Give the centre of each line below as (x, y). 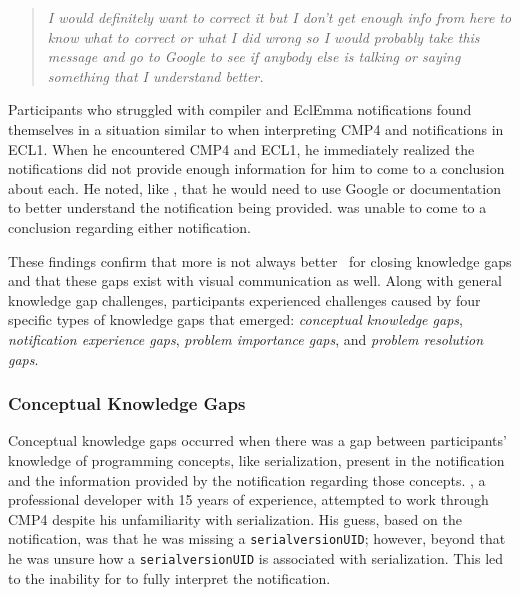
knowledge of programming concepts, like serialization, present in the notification (256, 459)
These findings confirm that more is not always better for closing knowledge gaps (260, 260)
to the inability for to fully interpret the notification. (169, 577)
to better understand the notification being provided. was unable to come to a (247, 207)
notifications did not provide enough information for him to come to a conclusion (256, 168)
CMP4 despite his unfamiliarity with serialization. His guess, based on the (235, 518)
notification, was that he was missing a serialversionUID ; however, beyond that (257, 538)
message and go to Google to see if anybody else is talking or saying (254, 56)
